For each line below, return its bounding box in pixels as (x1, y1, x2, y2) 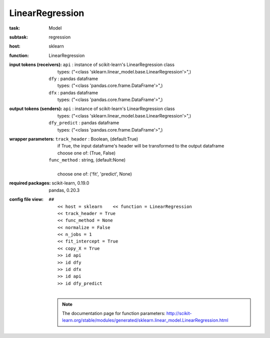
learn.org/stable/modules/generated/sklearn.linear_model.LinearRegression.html (62, 317, 228, 323)
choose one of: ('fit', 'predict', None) (57, 170, 132, 177)
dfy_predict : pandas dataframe (48, 120, 119, 126)
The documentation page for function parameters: (62, 310, 165, 316)
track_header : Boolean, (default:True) (55, 136, 138, 142)
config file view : (9, 196, 44, 202)
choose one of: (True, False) (57, 150, 116, 156)
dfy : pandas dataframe (48, 75, 98, 81)
